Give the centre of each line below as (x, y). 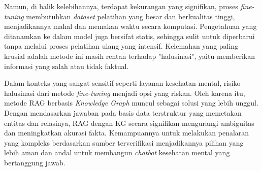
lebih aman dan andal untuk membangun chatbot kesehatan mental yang (117, 152)
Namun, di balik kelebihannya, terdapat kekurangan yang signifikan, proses (121, 6)
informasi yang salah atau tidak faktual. (67, 66)
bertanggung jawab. (35, 162)
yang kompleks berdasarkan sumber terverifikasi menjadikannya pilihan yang (124, 142)
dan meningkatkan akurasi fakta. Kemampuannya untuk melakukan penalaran (127, 133)
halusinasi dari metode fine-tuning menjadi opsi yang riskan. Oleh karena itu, (125, 93)
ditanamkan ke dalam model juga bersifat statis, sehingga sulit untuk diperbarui (129, 36)
